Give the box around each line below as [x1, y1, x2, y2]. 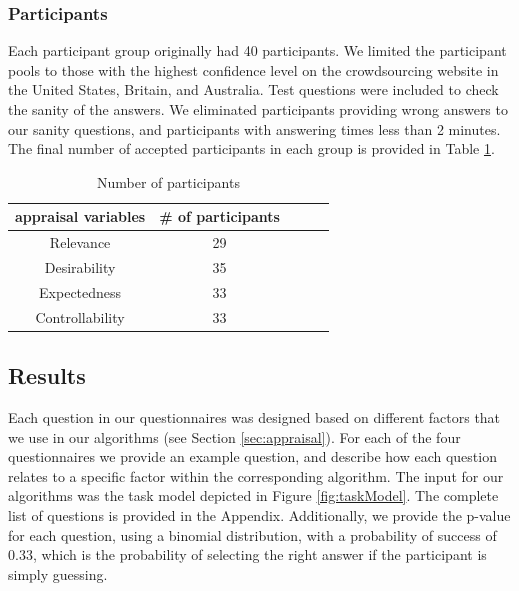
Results [8, 360, 86, 391]
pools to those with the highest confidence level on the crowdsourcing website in [8, 59, 499, 80]
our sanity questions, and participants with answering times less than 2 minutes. [8, 118, 501, 139]
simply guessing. [8, 563, 108, 584]
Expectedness [39, 281, 122, 302]
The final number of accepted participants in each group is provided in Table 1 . [8, 138, 495, 159]
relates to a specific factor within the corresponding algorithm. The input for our [8, 465, 504, 486]
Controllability [35, 306, 125, 327]
